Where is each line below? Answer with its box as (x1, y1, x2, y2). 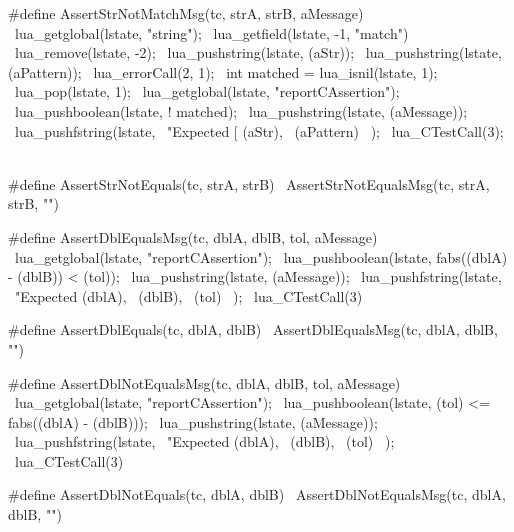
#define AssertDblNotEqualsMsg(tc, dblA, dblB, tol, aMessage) (8, 372, 401, 393)
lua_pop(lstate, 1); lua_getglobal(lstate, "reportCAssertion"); (14, 81, 400, 102)
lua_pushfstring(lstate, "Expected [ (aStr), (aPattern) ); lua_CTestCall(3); (14, 120, 504, 141)
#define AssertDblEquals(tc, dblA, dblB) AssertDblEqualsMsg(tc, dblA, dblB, (8, 319, 498, 340)
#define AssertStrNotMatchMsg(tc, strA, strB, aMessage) (8, 3, 364, 23)
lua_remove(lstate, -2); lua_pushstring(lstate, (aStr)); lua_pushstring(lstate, (14, 42, 502, 63)
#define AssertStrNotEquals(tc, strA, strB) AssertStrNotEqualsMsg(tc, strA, (8, 173, 490, 194)
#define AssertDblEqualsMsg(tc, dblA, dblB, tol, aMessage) (8, 226, 378, 247)
